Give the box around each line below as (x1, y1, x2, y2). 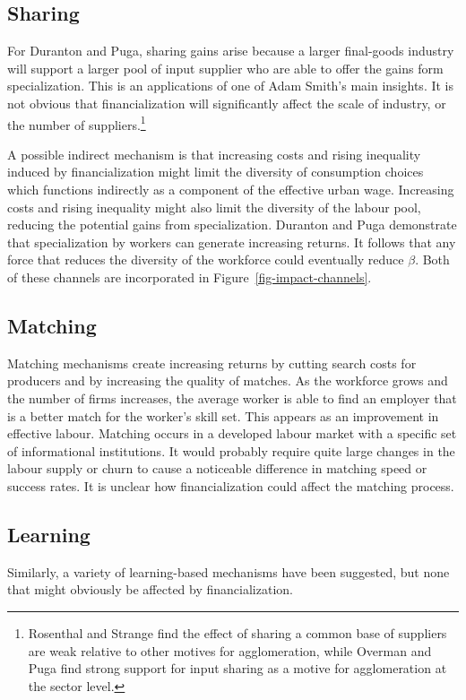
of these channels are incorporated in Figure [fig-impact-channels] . (7, 267, 372, 286)
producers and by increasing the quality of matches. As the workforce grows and (7, 371, 448, 390)
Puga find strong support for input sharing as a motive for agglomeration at (28, 659, 447, 678)
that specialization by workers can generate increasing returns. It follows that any (7, 232, 456, 251)
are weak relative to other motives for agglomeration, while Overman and (28, 641, 432, 660)
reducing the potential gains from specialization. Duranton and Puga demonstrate (7, 215, 457, 234)
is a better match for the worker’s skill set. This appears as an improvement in (7, 406, 439, 425)
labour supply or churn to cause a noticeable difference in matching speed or (7, 459, 427, 478)
